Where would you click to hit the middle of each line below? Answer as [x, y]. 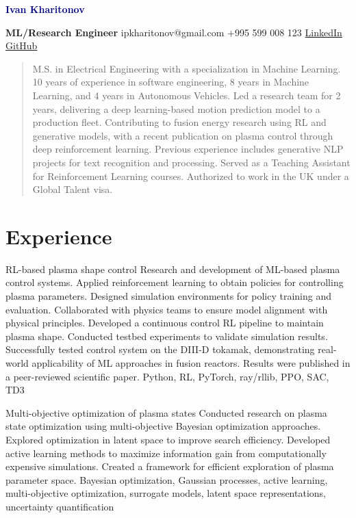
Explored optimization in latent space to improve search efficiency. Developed [168, 439]
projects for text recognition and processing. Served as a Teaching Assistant [191, 162]
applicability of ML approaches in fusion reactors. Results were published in [191, 363]
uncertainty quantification [60, 506]
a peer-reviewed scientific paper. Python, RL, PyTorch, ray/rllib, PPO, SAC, [167, 376]
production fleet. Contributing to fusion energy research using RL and [179, 122]
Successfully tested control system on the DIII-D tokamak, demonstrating [160, 349]
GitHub [22, 46]
